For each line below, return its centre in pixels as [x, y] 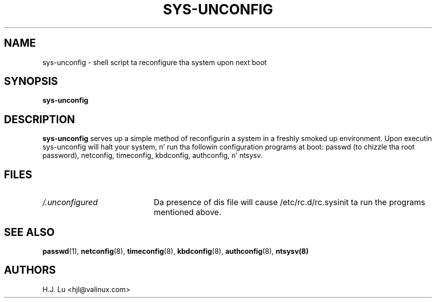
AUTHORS [30, 270]
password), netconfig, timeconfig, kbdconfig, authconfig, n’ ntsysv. [153, 155]
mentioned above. [187, 212]
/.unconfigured [70, 202]
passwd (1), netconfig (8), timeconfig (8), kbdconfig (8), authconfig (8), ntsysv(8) [176, 251]
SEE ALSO [29, 232]
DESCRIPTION [40, 119]
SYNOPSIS [31, 81]
